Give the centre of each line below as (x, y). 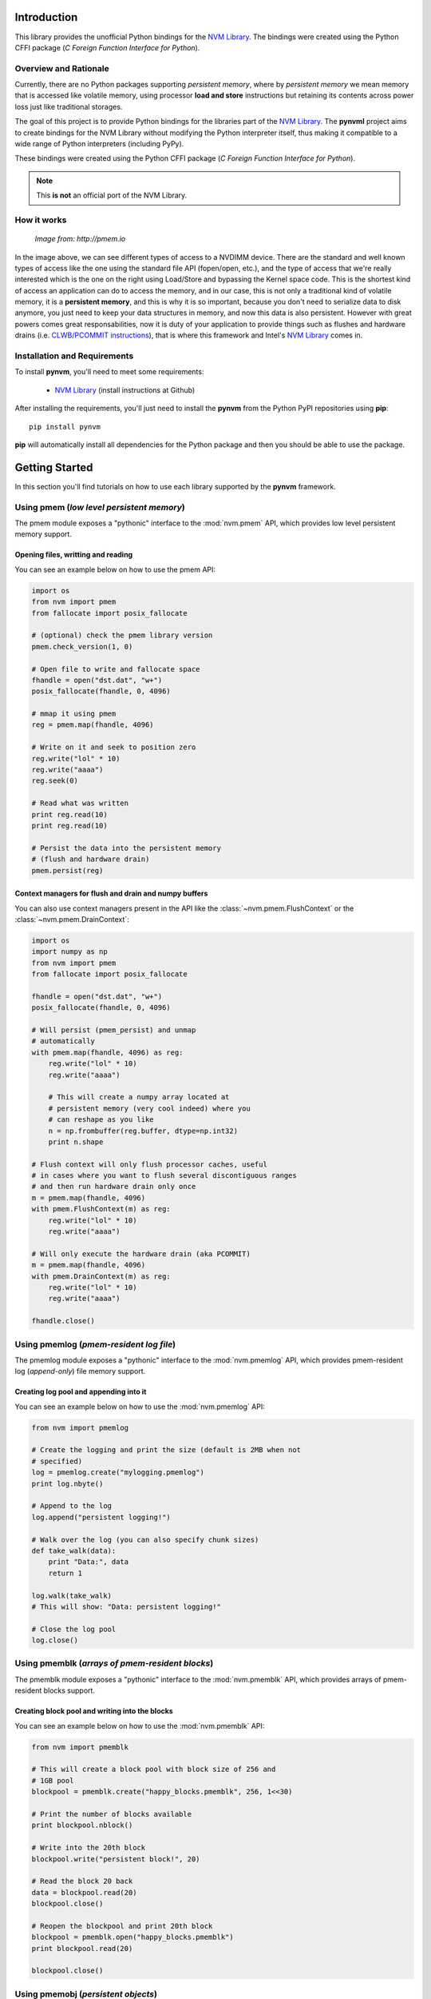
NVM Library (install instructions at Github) (125, 390)
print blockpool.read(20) (82, 1948)
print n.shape (76, 1142)
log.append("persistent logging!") (101, 1517)
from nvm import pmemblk (80, 1747)
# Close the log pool (74, 1629)
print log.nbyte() (67, 1484)
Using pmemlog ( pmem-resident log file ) (95, 1344)
